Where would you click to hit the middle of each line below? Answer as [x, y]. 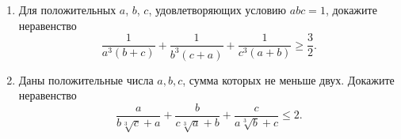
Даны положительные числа [86, 79]
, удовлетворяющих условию [218, 9]
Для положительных [67, 9]
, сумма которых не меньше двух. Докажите [288, 79]
